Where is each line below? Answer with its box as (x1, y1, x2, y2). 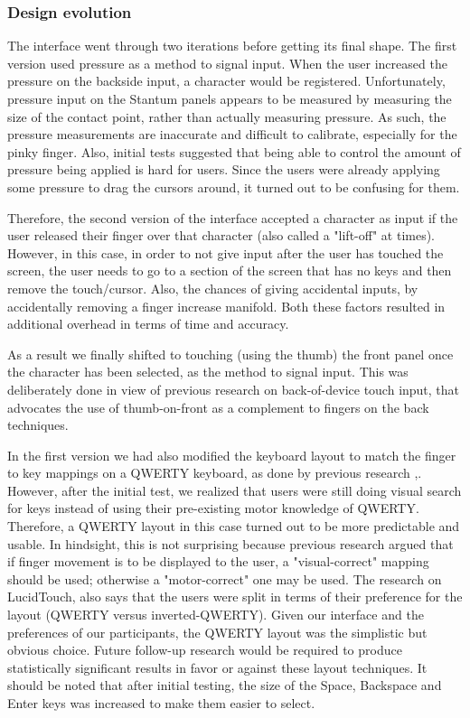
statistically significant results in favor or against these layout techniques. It (7, 657, 428, 676)
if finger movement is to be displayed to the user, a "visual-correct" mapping (7, 552, 429, 571)
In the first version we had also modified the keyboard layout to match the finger (7, 445, 456, 464)
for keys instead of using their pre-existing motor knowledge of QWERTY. (7, 499, 419, 518)
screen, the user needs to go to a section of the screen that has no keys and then (7, 261, 452, 280)
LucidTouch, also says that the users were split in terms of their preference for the (7, 587, 463, 606)
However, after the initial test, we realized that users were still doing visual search (7, 480, 462, 499)
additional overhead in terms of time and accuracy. (7, 314, 289, 333)
